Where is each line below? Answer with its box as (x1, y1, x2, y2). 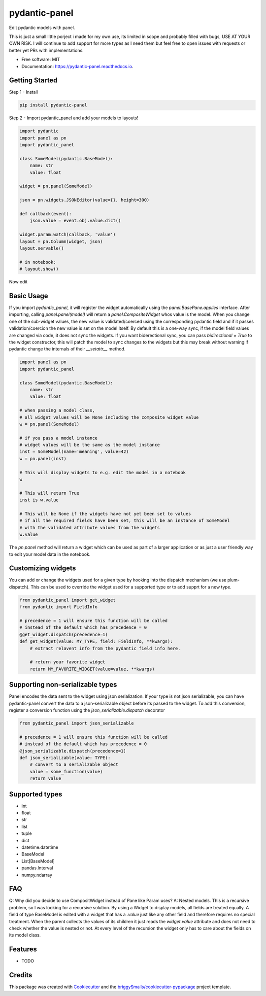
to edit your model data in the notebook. (9, 551, 91, 557)
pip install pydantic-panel (19, 103, 87, 108)
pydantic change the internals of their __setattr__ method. (9, 346, 126, 352)
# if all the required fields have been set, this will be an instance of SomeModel (19, 518, 230, 523)
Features (9, 945, 37, 954)
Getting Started (9, 76, 58, 85)
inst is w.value (19, 497, 59, 503)
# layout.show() (19, 266, 59, 272)
